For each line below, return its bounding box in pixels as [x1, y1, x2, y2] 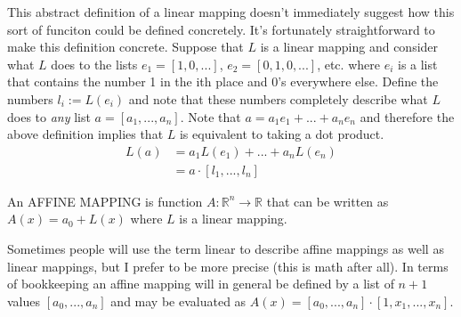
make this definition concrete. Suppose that [7, 37, 244, 56]
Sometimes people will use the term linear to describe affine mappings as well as [7, 240, 444, 257]
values [7, 291, 41, 310]
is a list [397, 54, 438, 73]
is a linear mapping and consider [260, 37, 439, 56]
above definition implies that [7, 125, 164, 143]
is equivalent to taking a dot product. [179, 125, 384, 143]
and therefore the [360, 107, 455, 126]
